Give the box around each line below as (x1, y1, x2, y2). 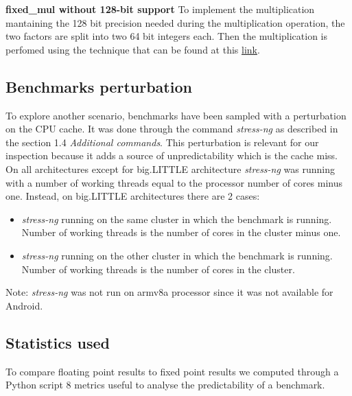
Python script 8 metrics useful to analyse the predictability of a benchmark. (5, 377, 325, 392)
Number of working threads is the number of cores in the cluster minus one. (21, 225, 341, 240)
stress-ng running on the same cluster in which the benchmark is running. (21, 211, 332, 226)
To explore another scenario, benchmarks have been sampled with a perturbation (5, 108, 347, 122)
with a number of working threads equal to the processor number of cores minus (5, 175, 343, 189)
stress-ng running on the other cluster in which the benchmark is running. (21, 248, 333, 262)
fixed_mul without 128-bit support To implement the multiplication (5, 2, 315, 16)
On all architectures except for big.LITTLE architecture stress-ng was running (5, 161, 335, 176)
